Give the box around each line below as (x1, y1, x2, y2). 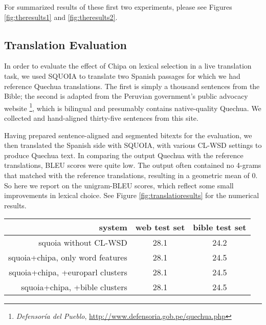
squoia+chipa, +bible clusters (21, 281, 127, 293)
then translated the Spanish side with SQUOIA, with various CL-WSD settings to (4, 140, 262, 150)
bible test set (193, 221, 247, 233)
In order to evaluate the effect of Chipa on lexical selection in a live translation (4, 60, 252, 71)
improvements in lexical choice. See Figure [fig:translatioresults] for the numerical (4, 190, 259, 201)
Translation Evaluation (4, 36, 127, 52)
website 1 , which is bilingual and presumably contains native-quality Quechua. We (4, 101, 261, 113)
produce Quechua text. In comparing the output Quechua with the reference (4, 149, 243, 160)
